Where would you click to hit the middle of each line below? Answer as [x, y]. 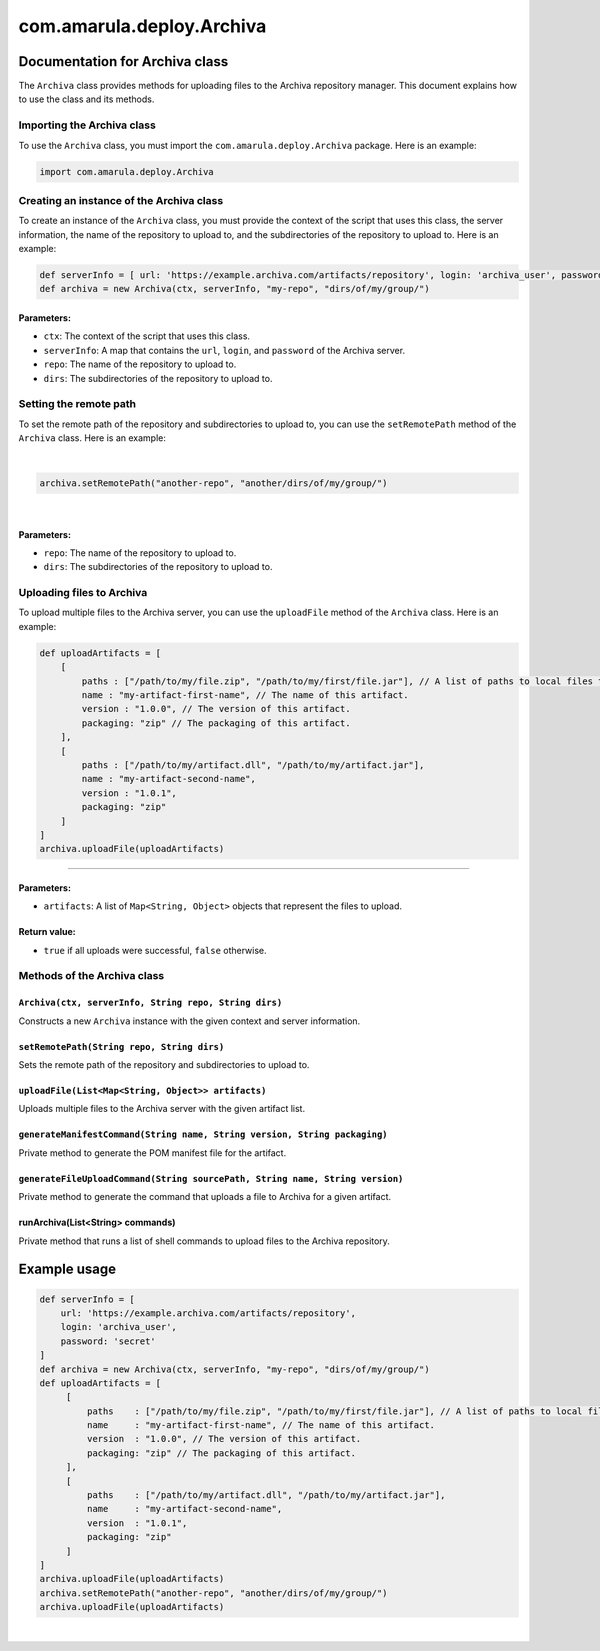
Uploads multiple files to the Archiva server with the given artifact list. [161, 1109]
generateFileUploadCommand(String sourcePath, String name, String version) [211, 1178]
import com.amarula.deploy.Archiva [126, 171]
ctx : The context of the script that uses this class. [146, 336]
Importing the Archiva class [87, 125]
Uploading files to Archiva [83, 593]
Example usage [67, 1269]
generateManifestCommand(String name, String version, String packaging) [203, 1134]
